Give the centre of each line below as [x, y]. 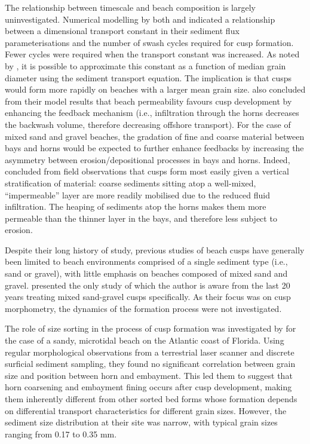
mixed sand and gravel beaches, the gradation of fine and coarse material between [155, 136]
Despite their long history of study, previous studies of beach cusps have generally [155, 249]
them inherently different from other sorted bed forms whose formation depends [151, 399]
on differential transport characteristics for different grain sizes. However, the [146, 410]
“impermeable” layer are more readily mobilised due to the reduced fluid [138, 195]
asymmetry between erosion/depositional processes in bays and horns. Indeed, [148, 159]
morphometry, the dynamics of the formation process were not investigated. [143, 308]
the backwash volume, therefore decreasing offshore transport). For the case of [148, 124]
